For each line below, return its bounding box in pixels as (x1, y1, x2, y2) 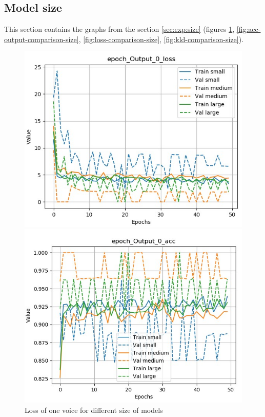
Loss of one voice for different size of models (25, 404, 163, 415)
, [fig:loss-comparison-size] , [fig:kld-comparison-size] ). (78, 33, 244, 44)
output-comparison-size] (4, 33, 79, 44)
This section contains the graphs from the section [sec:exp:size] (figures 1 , (4, 24, 235, 34)
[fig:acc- (236, 24, 261, 34)
